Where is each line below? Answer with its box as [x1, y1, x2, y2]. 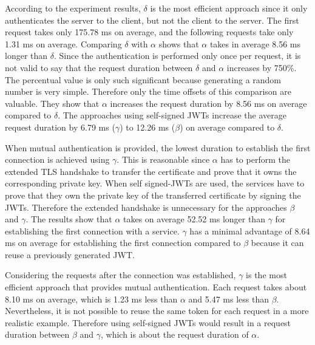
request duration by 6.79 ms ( [5, 120, 115, 133]
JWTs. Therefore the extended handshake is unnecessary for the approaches [5, 200, 287, 213]
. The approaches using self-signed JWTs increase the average [58, 109, 286, 121]
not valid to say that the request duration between [5, 61, 193, 73]
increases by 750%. [226, 61, 297, 73]
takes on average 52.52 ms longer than [123, 213, 265, 225]
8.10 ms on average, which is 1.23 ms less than [5, 292, 178, 305]
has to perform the [220, 153, 290, 166]
